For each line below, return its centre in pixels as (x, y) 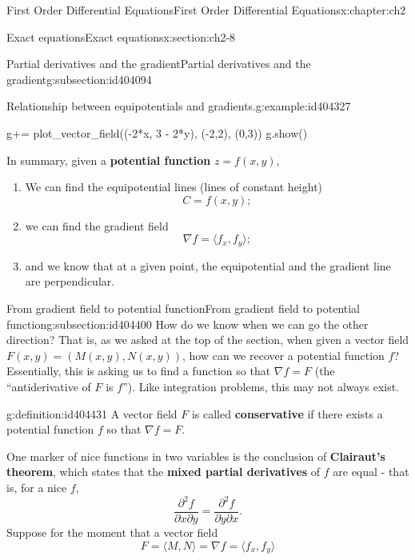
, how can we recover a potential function (283, 355)
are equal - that (371, 472)
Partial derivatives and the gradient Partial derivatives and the (159, 64)
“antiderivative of (49, 386)
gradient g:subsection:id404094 (79, 79)
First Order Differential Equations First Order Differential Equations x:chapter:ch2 (206, 10)
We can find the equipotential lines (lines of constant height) (174, 187)
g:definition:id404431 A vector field (92, 413)
